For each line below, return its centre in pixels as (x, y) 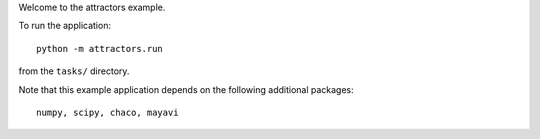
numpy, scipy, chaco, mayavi (107, 112)
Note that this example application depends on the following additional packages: (186, 89)
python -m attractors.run (100, 48)
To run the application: (65, 26)
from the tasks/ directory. (74, 71)
